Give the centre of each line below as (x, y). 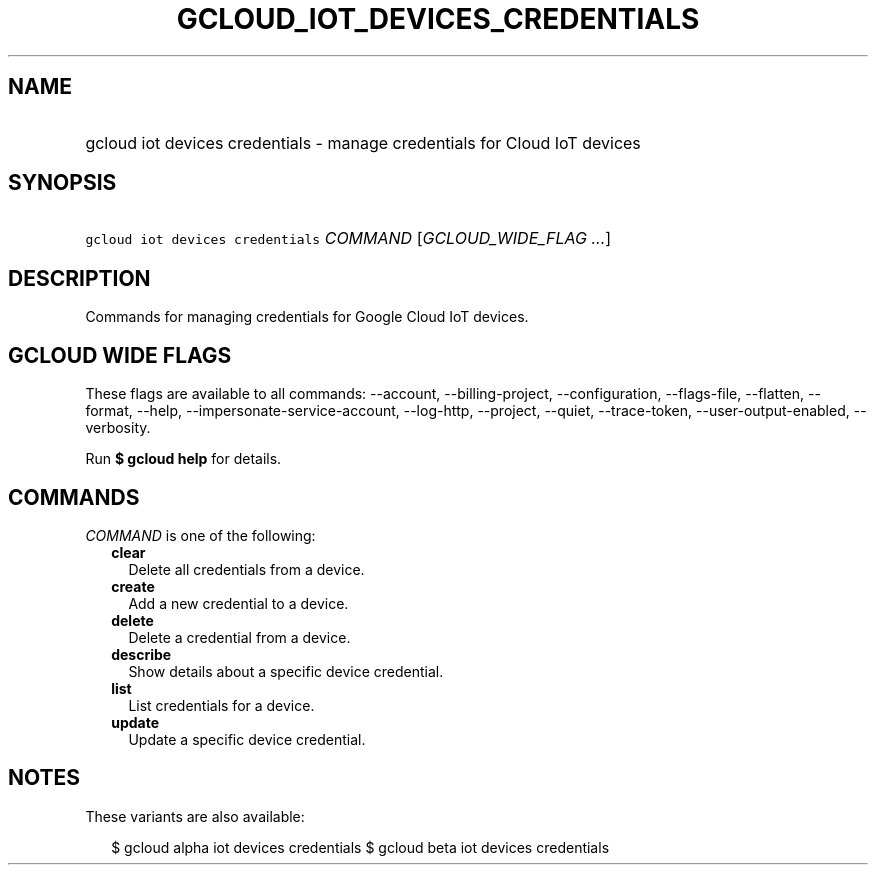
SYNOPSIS (62, 183)
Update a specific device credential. (247, 739)
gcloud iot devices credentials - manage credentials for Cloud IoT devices (363, 142)
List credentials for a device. (221, 705)
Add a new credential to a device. (238, 603)
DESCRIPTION (79, 278)
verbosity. (118, 428)
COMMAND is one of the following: (200, 535)
